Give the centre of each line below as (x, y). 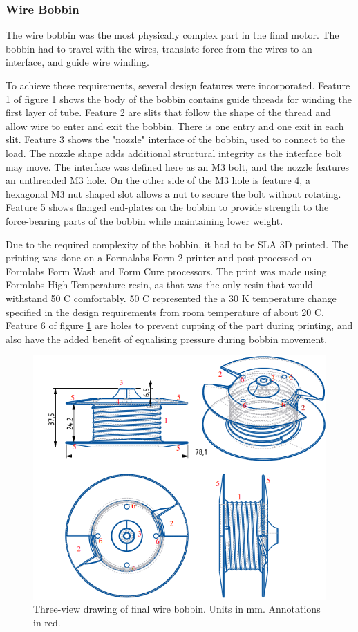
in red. (47, 622)
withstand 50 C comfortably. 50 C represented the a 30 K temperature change (171, 298)
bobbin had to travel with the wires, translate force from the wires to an (159, 48)
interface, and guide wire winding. (77, 62)
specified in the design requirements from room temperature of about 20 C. (165, 312)
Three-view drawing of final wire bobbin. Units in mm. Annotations (177, 609)
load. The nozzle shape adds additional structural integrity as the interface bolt (174, 152)
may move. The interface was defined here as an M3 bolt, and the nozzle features (177, 166)
